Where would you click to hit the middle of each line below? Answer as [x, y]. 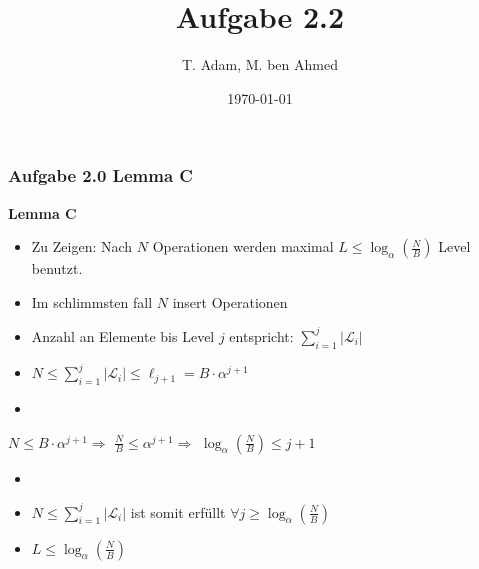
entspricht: [261, 335]
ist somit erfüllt [178, 511]
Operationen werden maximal [243, 246]
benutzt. [57, 268]
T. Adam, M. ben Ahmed [260, 64]
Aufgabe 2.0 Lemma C [100, 175]
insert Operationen [230, 301]
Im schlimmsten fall [92, 301]
